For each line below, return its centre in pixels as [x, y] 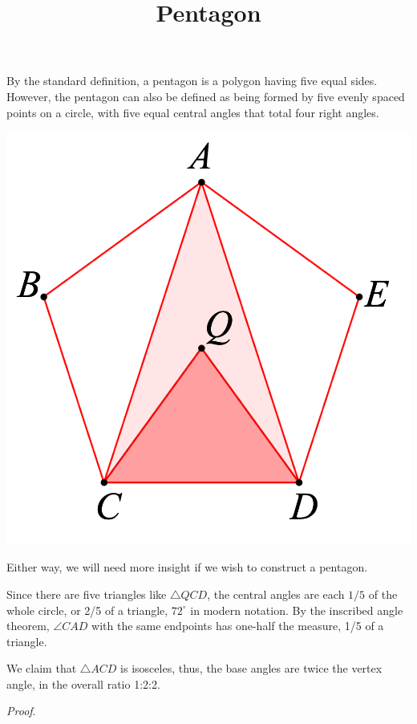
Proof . [21, 711]
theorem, [28, 626]
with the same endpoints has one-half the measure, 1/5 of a [238, 626]
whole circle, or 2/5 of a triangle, [87, 610]
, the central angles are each [276, 594]
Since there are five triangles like [87, 594]
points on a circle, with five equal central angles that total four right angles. [193, 112]
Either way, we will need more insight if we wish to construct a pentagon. [187, 567]
